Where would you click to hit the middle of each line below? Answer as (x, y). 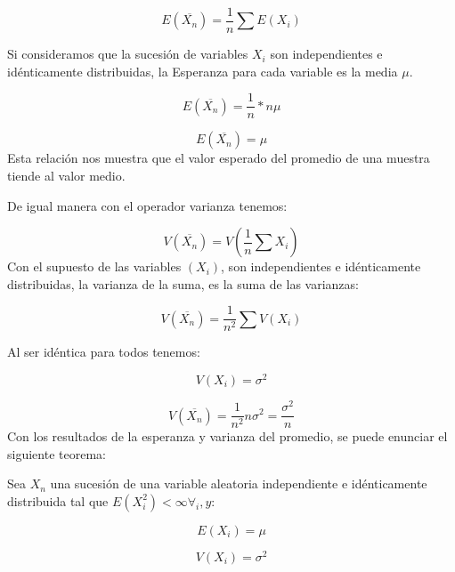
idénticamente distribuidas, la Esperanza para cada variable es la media (203, 71)
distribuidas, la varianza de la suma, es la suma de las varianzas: (183, 283)
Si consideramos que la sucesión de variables (128, 54)
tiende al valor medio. (66, 175)
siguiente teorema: (57, 453)
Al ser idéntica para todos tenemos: (104, 352)
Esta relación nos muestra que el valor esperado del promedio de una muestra (219, 158)
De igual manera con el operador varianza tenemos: (147, 205)
